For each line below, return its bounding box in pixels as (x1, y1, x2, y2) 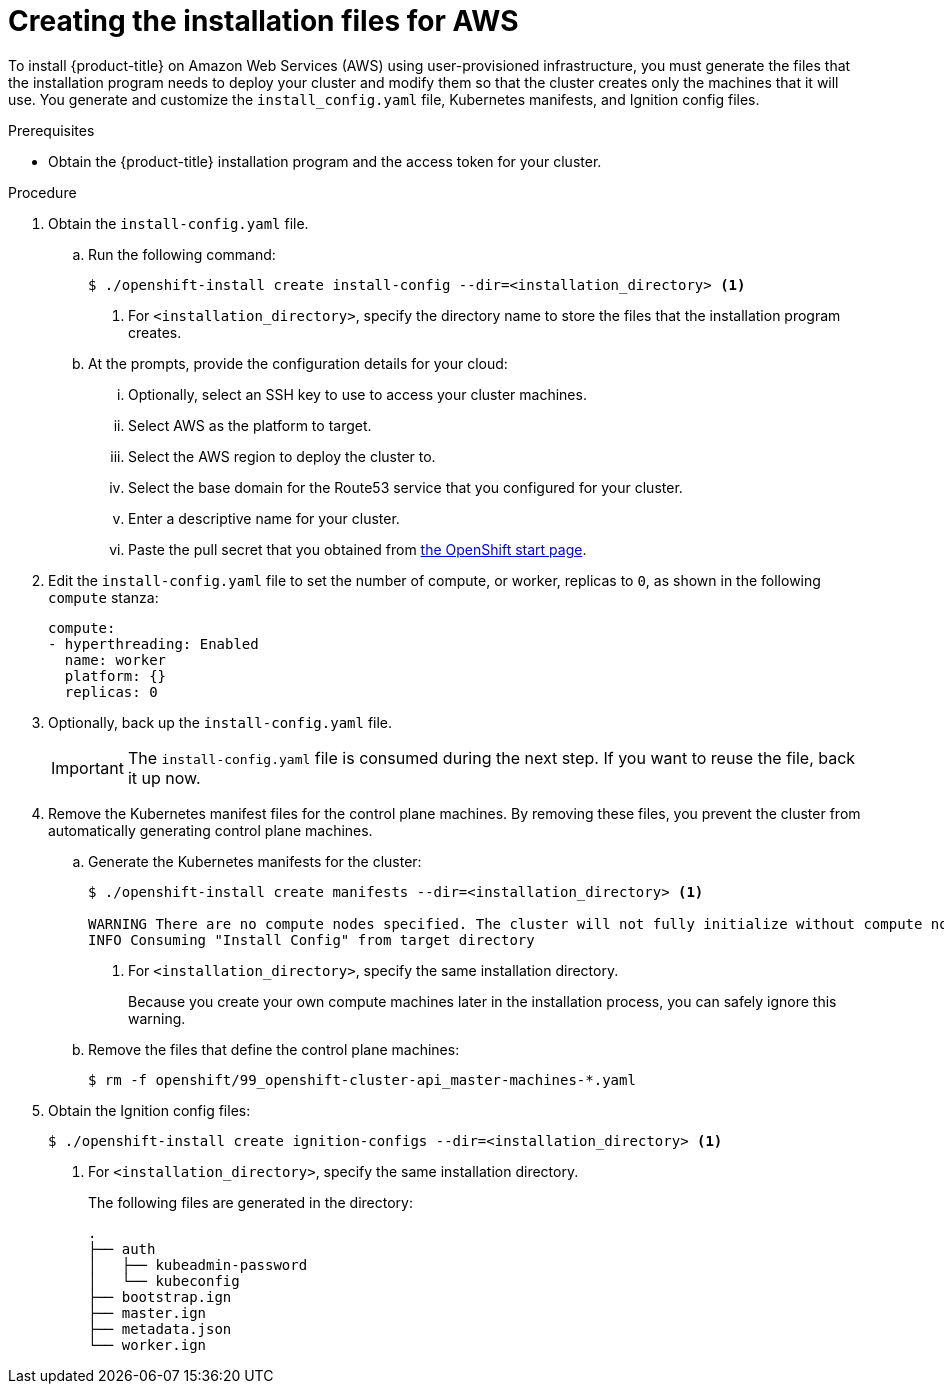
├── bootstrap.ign (88, 1288, 232, 1305)
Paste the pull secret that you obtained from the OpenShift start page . (128, 540, 587, 558)
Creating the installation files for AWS (8, 4, 519, 38)
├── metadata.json (88, 1320, 232, 1337)
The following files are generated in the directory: (88, 1193, 413, 1211)
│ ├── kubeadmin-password (88, 1256, 308, 1273)
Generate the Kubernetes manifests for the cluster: (88, 852, 422, 870)
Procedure (8, 183, 77, 201)
